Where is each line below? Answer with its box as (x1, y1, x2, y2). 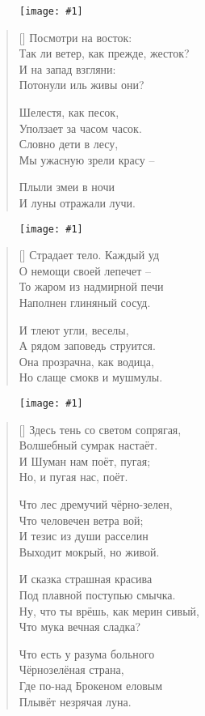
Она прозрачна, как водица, (19, 352, 154, 369)
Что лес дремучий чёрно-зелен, (19, 496, 173, 513)
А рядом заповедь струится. (19, 337, 156, 354)
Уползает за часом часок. (19, 119, 142, 136)
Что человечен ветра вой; (19, 511, 144, 528)
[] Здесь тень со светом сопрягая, (19, 420, 182, 437)
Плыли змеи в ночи (19, 178, 115, 195)
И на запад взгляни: (19, 60, 116, 77)
